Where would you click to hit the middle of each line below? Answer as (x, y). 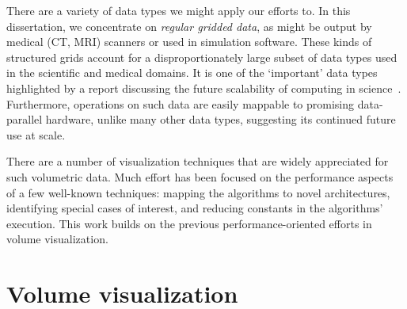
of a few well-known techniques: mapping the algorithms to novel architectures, (198, 192)
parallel (25, 119)
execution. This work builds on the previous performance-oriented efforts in (189, 223)
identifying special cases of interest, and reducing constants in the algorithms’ (195, 208)
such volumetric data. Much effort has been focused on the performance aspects (200, 176)
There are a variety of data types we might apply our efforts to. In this (179, 10)
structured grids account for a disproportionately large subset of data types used (202, 57)
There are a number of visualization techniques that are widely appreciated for (198, 161)
